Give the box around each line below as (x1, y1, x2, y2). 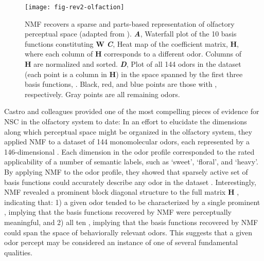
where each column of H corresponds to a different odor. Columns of (25, 48, 241, 59)
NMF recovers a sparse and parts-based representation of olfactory (25, 18, 235, 29)
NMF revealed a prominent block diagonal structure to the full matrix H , (4, 187, 239, 197)
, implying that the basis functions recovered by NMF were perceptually (4, 207, 232, 217)
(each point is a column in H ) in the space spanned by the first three (25, 68, 243, 79)
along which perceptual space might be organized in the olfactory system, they (4, 126, 252, 137)
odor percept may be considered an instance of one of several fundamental (4, 237, 238, 248)
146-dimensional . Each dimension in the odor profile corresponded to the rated (4, 146, 255, 157)
